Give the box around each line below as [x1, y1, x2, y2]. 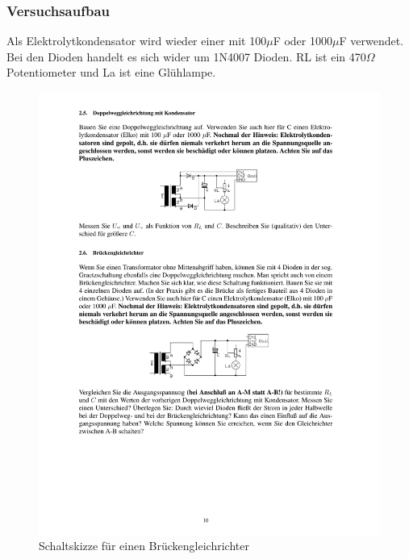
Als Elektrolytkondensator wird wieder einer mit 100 [6, 32, 267, 49]
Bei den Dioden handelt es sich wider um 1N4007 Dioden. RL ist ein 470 [6, 48, 366, 65]
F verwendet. [339, 32, 403, 49]
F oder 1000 [273, 32, 332, 49]
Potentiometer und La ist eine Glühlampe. [6, 64, 216, 81]
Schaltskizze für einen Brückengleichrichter [39, 537, 249, 554]
